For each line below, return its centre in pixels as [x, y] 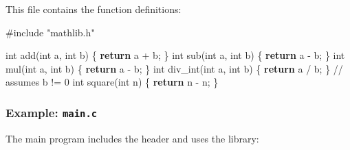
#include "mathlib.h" [50, 32]
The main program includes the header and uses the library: [132, 138]
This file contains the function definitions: [94, 9]
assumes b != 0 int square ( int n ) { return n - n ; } [112, 82]
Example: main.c [52, 112]
